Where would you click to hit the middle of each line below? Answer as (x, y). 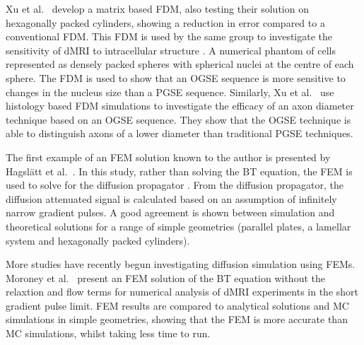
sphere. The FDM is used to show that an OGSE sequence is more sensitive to (176, 77)
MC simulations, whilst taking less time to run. (108, 333)
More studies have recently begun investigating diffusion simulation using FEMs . (181, 264)
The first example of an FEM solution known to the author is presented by (168, 157)
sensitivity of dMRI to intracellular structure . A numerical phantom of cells (171, 50)
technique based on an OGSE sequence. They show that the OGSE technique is (178, 119)
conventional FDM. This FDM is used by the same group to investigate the (169, 36)
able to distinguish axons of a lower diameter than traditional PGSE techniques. (180, 133)
